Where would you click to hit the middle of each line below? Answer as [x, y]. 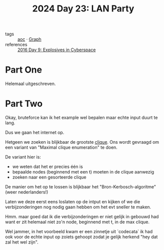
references [16, 45]
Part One [24, 70]
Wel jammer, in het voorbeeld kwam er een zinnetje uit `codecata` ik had [79, 232]
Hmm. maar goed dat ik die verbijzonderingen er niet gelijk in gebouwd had [82, 217]
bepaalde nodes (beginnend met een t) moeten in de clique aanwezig [83, 172]
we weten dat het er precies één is [48, 167]
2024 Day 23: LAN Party [83, 9]
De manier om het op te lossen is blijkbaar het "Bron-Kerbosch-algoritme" [81, 187]
